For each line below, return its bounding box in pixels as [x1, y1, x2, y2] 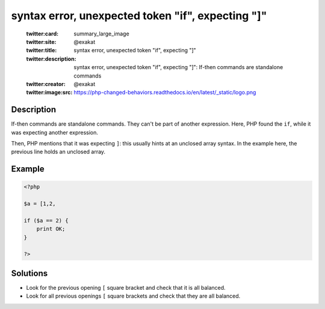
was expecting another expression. [11, 129, 99, 136]
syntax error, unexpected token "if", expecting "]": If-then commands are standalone [73, 64, 283, 71]
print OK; [36, 225, 66, 233]
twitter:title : [26, 47, 57, 54]
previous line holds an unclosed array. [11, 148, 105, 156]
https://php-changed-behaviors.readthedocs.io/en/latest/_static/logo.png [73, 89, 256, 96]
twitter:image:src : [26, 89, 73, 96]
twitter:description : [26, 55, 76, 63]
